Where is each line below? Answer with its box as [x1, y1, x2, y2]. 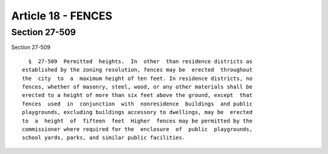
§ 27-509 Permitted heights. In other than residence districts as [28, 58, 253, 65]
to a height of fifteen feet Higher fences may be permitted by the [22, 117, 253, 124]
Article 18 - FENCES [11, 9, 112, 22]
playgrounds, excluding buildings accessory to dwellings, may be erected [22, 109, 253, 116]
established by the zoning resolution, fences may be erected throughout [22, 67, 253, 73]
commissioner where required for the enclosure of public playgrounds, [22, 126, 253, 133]
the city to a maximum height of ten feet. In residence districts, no [22, 75, 253, 82]
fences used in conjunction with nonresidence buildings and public [22, 100, 253, 107]
